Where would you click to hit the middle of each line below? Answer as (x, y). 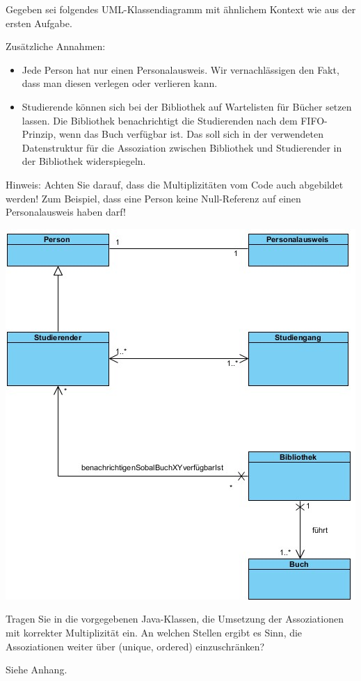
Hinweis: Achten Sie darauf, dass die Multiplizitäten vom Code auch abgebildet (175, 184)
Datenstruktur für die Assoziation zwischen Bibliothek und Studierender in (182, 147)
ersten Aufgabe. (39, 23)
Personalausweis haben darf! (66, 212)
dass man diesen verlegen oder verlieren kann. (120, 83)
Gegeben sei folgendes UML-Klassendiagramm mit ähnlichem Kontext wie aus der (181, 9)
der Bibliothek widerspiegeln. (84, 161)
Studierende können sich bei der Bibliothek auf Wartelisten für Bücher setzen (187, 106)
